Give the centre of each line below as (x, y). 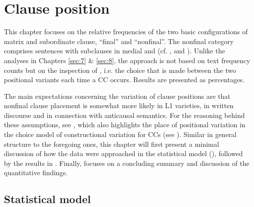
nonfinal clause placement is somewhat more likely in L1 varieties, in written (119, 105)
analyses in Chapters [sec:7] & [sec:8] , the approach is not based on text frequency (127, 60)
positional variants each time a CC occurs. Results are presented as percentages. (124, 80)
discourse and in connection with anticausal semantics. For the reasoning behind (124, 115)
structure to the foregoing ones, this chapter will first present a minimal (112, 144)
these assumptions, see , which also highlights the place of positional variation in (125, 125)
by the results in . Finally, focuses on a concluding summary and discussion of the (127, 163)
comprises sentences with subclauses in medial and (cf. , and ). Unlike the (115, 51)
